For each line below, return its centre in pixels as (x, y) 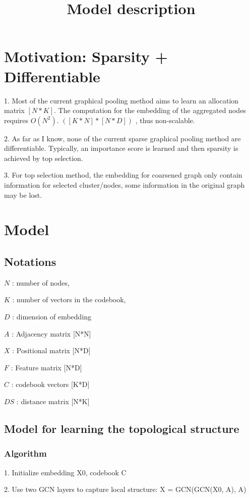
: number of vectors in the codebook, (69, 299)
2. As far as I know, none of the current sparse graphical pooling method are (122, 138)
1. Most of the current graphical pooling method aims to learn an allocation (121, 100)
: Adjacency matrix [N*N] (51, 333)
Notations (30, 262)
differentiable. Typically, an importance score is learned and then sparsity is (121, 148)
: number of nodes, (41, 282)
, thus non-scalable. (165, 120)
